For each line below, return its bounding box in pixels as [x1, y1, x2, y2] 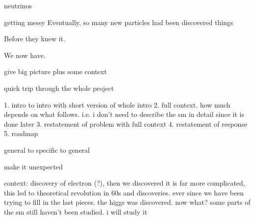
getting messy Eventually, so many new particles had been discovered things [4, 17, 233, 27]
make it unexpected [4, 161, 63, 171]
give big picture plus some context [4, 66, 107, 77]
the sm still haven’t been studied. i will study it [4, 206, 147, 217]
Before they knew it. [4, 33, 65, 44]
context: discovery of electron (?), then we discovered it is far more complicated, [4, 178, 245, 188]
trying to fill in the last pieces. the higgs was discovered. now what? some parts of [4, 197, 251, 207]
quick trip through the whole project [4, 82, 114, 93]
